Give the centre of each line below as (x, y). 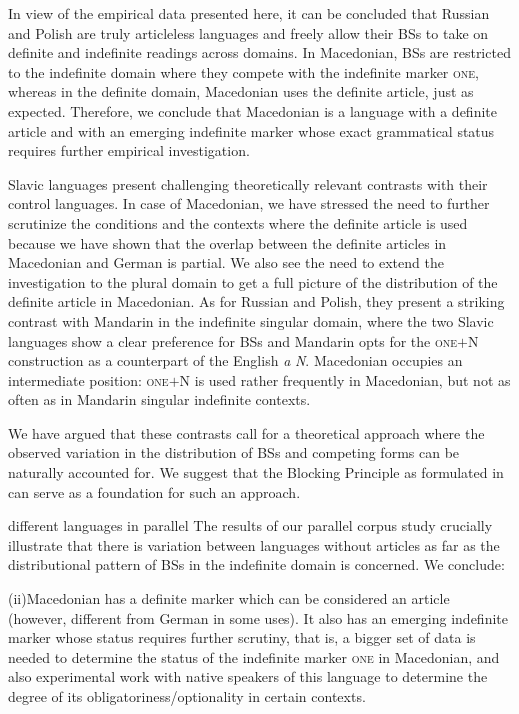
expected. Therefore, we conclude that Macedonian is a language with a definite (252, 110)
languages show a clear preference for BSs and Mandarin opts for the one (233, 340)
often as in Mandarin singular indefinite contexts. (159, 399)
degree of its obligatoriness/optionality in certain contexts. (187, 696)
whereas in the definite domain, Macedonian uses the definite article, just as (241, 91)
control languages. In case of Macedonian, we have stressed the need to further (249, 203)
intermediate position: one (88, 379)
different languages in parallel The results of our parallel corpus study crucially (250, 525)
